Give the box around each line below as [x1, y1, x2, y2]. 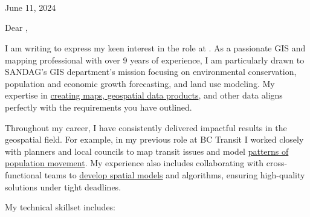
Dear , [5, 21, 28, 34]
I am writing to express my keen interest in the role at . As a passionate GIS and [5, 41, 306, 54]
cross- [266, 157, 288, 169]
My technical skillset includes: [5, 201, 116, 213]
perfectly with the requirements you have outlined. [5, 100, 192, 113]
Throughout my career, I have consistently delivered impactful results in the [5, 121, 287, 134]
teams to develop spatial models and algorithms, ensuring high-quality [44, 168, 305, 181]
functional [5, 168, 42, 181]
